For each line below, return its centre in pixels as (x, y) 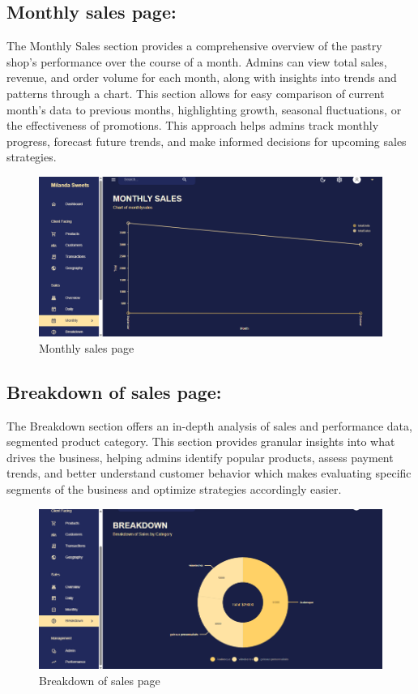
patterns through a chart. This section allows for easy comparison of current (196, 93)
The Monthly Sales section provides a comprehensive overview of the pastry (194, 46)
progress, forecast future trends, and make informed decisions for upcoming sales (207, 141)
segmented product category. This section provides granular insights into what (201, 441)
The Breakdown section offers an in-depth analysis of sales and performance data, (209, 425)
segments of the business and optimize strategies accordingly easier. (174, 489)
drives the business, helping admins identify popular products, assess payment (200, 457)
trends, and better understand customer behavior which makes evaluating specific (209, 473)
